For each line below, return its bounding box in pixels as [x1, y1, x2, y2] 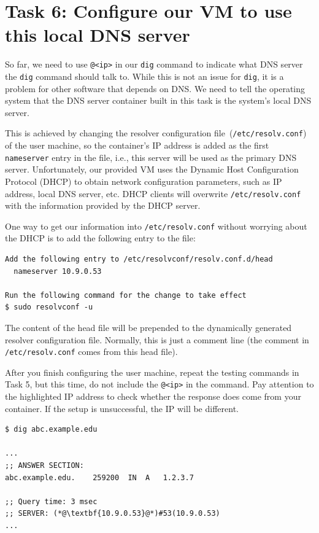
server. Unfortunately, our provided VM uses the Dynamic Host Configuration [5, 163, 299, 176]
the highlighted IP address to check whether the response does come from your [5, 390, 301, 403]
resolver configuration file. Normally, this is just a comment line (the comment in [5, 333, 309, 346]
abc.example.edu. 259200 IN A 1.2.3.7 [5, 473, 194, 482]
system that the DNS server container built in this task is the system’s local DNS [5, 94, 312, 107]
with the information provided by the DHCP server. [5, 199, 201, 212]
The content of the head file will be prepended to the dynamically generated [5, 321, 292, 333]
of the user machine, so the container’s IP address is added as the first [5, 139, 269, 152]
